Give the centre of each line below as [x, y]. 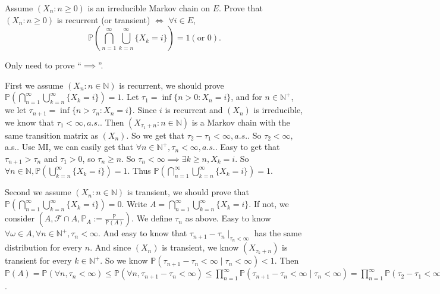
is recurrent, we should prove [172, 85]
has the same [278, 233]
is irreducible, [278, 110]
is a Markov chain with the [241, 122]
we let [16, 110]
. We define [152, 218]
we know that [29, 122]
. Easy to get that [247, 147]
